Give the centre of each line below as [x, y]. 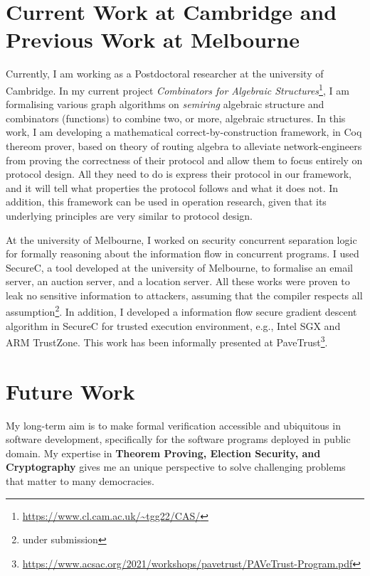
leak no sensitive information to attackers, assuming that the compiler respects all [184, 295]
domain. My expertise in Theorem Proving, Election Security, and [163, 453]
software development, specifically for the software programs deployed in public [178, 439]
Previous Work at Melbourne [153, 39]
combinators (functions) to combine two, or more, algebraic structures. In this [176, 118]
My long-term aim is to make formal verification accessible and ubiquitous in [173, 425]
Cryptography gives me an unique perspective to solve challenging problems [176, 467]
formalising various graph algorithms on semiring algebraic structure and [165, 104]
